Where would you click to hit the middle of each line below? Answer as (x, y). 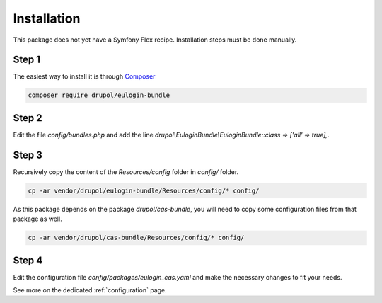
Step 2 (28, 118)
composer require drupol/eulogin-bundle (99, 95)
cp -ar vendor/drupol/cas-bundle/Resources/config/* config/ (136, 238)
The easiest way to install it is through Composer (84, 76)
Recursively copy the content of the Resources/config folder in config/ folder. (126, 172)
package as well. (38, 219)
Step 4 (28, 260)
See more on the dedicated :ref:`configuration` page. (90, 290)
